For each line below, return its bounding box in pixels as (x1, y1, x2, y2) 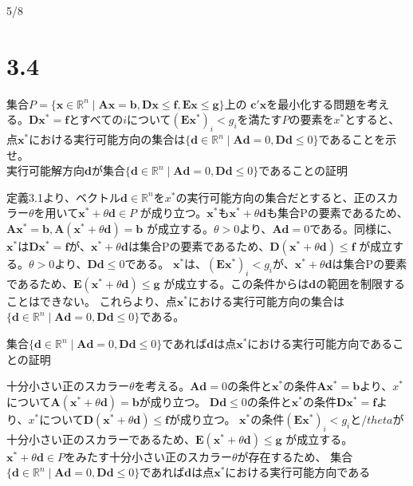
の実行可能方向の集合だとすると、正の (175, 188, 376, 205)
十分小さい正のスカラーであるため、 (6, 430, 196, 447)
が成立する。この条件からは (163, 275, 309, 291)
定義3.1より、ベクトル (6, 188, 121, 205)
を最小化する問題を (266, 95, 368, 112)
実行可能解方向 (6, 162, 85, 179)
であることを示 (318, 131, 397, 148)
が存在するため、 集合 (237, 448, 353, 464)
